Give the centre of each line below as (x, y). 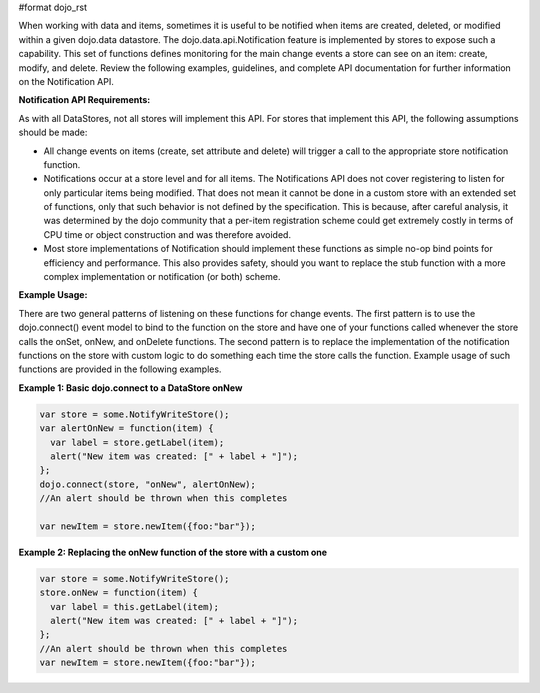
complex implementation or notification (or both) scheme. (162, 277)
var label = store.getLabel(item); (137, 442)
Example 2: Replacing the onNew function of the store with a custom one (173, 552)
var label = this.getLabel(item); (135, 606)
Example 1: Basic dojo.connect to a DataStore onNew (130, 387)
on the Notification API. (66, 81)
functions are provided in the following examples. (120, 369)
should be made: (53, 132)
